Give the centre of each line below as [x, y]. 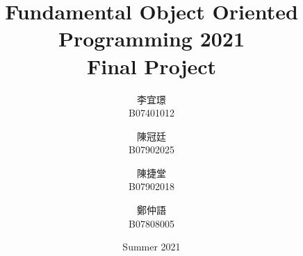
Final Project [151, 66]
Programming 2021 [151, 39]
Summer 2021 [151, 247]
